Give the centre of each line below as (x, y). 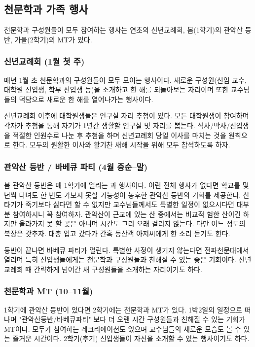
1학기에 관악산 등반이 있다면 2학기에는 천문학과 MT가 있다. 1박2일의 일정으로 (123, 309)
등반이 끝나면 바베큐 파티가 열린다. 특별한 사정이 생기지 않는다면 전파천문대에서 (127, 250)
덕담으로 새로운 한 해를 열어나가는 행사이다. (86, 99)
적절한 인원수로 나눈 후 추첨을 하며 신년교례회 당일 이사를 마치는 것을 (119, 135)
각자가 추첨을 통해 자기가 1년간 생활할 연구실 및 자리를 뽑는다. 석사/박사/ (117, 125)
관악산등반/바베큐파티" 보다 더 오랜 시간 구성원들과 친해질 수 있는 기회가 (133, 319)
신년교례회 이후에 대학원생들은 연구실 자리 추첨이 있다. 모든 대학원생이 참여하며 (127, 116)
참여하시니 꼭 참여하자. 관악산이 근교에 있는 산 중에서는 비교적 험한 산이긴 (127, 214)
